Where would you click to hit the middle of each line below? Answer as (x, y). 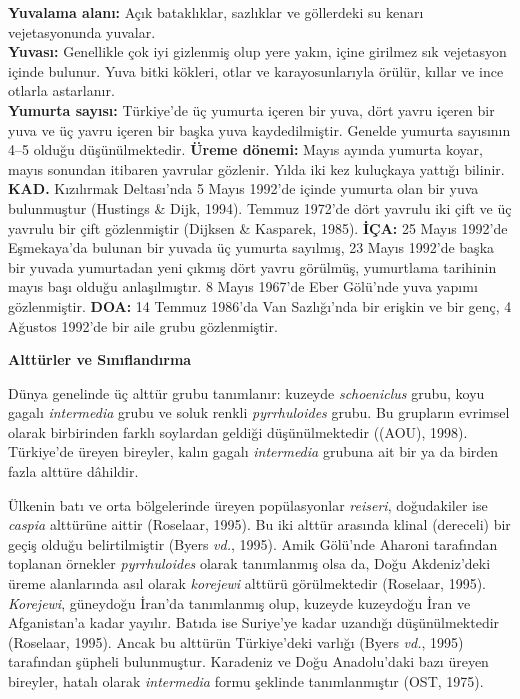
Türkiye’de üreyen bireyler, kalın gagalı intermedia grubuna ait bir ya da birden (253, 451)
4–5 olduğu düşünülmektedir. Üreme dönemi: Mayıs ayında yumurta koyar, (245, 149)
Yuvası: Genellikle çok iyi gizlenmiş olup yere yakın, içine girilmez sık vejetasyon (257, 51)
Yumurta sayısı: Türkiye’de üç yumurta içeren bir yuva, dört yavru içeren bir (251, 109)
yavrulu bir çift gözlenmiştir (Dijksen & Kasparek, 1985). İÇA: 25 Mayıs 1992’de (258, 227)
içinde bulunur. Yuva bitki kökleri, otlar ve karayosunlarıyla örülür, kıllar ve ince (256, 70)
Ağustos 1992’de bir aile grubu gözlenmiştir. (143, 325)
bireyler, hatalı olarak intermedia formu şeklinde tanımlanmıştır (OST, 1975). (246, 681)
